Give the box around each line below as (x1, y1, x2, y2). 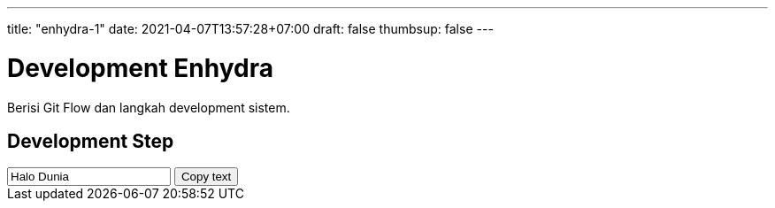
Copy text (180, 170, 232, 184)
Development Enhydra (7, 52, 273, 83)
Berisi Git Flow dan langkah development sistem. (7, 99, 290, 115)
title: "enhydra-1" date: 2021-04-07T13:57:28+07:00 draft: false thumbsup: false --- (7, 21, 494, 36)
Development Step (7, 129, 174, 152)
